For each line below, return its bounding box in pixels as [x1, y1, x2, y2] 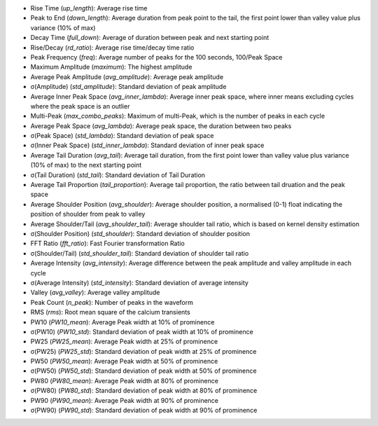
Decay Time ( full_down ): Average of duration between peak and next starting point [30, 34, 269, 42]
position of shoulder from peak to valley [30, 210, 146, 219]
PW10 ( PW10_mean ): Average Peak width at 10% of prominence [30, 317, 215, 326]
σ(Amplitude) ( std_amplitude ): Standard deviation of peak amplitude [30, 83, 227, 91]
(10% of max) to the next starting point [30, 161, 142, 170]
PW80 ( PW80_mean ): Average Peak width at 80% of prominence [30, 376, 218, 385]
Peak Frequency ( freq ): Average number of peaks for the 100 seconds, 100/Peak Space [30, 53, 283, 61]
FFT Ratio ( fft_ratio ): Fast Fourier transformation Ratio [30, 239, 185, 248]
